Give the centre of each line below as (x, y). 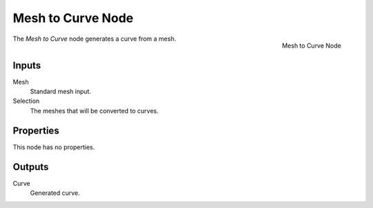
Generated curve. (55, 193)
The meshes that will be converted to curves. (94, 111)
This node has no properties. (54, 147)
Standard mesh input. (60, 92)
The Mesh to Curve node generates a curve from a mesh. (94, 39)
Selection (26, 101)
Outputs (31, 167)
